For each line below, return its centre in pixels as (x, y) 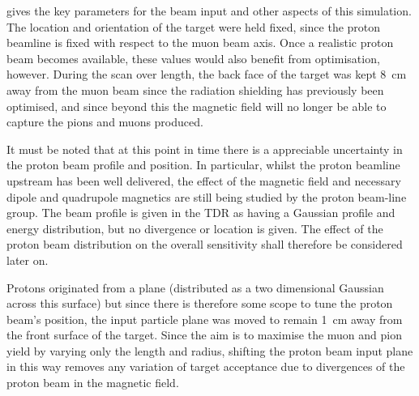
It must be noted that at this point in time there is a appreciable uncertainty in (205, 149)
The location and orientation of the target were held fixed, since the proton (194, 26)
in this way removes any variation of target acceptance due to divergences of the (206, 366)
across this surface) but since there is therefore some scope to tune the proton (200, 303)
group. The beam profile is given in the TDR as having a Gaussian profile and (201, 213)
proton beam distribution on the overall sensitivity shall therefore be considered (205, 244)
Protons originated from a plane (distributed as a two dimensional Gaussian (195, 287)
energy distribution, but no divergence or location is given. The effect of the (195, 228)
